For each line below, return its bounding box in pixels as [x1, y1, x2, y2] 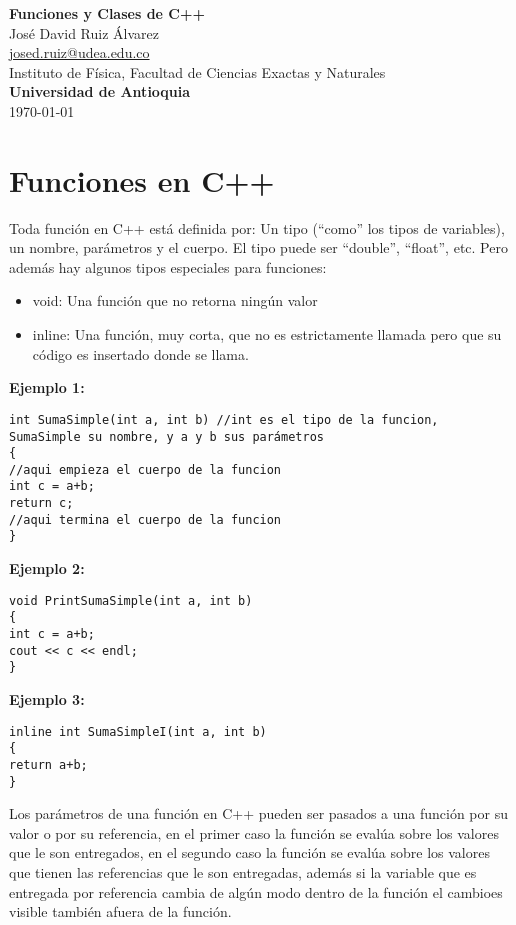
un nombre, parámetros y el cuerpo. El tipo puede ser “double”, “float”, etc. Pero [9, 237, 508, 258]
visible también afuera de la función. [9, 901, 232, 922]
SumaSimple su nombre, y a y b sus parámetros [9, 429, 324, 444]
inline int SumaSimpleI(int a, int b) [9, 724, 267, 739]
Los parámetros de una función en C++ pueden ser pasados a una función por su [9, 803, 508, 824]
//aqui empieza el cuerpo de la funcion [9, 462, 282, 477]
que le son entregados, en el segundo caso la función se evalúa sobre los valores [9, 842, 490, 863]
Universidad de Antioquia [9, 81, 191, 102]
